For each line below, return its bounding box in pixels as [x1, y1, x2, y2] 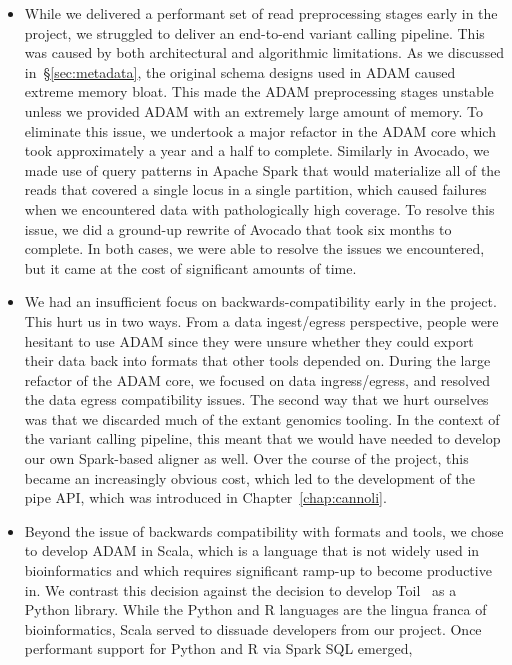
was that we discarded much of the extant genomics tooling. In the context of [24, 408, 500, 429]
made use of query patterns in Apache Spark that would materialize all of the [24, 159, 501, 180]
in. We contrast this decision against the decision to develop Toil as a [24, 579, 457, 600]
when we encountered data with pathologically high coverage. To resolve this [24, 198, 495, 219]
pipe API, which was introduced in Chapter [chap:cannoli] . [24, 487, 387, 508]
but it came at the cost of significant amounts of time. [24, 257, 357, 278]
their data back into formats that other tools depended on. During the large [24, 350, 491, 371]
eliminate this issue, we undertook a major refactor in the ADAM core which [24, 120, 496, 141]
